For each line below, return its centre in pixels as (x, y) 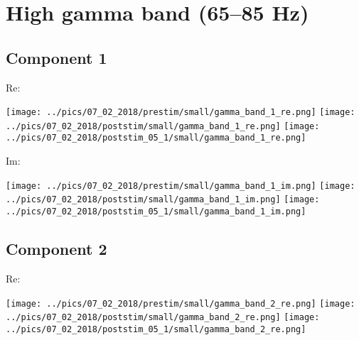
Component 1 (57, 57)
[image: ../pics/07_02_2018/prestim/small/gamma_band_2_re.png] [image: (181, 303)
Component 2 (57, 249)
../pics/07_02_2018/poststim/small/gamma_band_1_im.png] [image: (163, 200)
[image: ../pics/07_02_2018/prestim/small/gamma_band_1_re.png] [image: (181, 113)
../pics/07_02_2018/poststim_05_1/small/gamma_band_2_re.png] (156, 329)
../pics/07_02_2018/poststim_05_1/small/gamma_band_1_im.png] (156, 212)
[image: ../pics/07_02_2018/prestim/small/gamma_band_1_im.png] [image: (181, 186)
